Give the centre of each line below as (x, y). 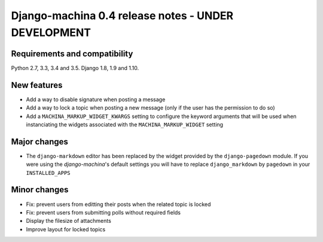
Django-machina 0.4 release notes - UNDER (122, 16)
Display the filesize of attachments (69, 221)
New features (37, 85)
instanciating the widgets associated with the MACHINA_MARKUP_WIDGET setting (125, 124)
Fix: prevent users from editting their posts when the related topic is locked (118, 204)
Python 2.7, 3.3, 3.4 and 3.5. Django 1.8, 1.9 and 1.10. (75, 68)
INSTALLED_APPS (48, 173)
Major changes (40, 142)
